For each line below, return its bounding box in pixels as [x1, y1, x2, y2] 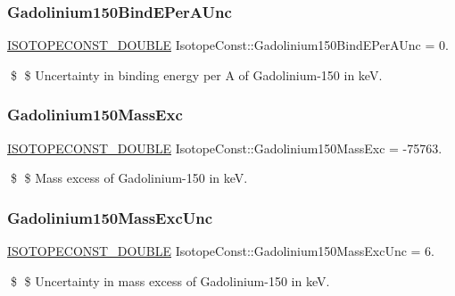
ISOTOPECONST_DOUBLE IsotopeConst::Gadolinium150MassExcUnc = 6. [7, 242, 434, 260]
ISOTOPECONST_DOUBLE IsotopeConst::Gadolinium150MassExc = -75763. [7, 138, 443, 157]
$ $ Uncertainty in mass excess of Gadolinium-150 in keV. [10, 271, 330, 290]
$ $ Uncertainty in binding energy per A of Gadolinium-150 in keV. [10, 65, 383, 84]
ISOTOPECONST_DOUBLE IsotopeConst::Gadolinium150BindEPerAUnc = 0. [7, 36, 449, 54]
